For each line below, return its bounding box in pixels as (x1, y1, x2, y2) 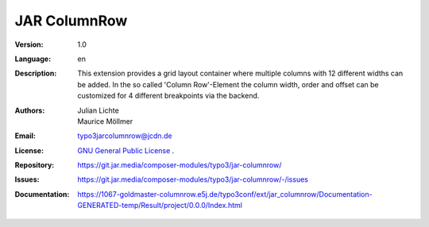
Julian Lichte (77, 106, 119, 115)
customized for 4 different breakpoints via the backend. (77, 91, 260, 101)
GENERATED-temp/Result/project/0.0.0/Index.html (77, 201, 242, 210)
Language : (14, 54, 52, 63)
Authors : (14, 106, 45, 115)
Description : (14, 68, 57, 79)
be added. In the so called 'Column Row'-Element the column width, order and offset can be (77, 79, 379, 89)
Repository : (14, 160, 55, 170)
